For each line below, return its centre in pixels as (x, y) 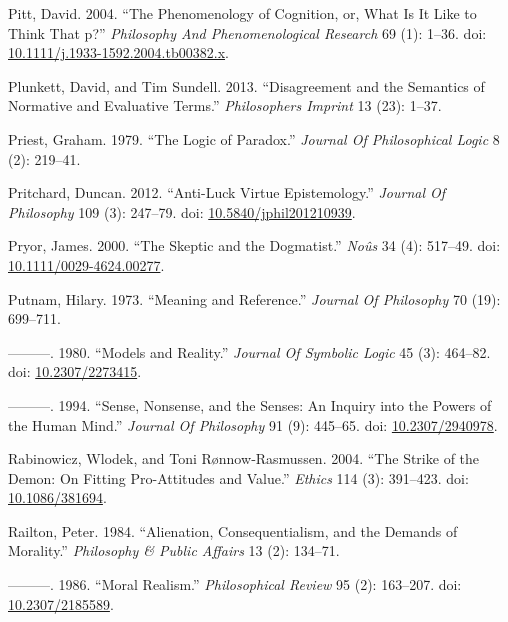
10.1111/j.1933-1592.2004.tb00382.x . (118, 52)
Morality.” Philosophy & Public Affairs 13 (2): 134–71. (174, 550)
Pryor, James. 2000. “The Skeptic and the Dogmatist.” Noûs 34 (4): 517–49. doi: (254, 245)
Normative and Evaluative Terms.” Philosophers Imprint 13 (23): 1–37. (225, 105)
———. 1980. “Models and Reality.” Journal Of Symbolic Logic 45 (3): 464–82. (249, 351)
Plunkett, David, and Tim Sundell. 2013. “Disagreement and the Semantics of (246, 85)
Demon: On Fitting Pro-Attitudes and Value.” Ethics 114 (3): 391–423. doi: (238, 477)
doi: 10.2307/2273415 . (75, 371)
